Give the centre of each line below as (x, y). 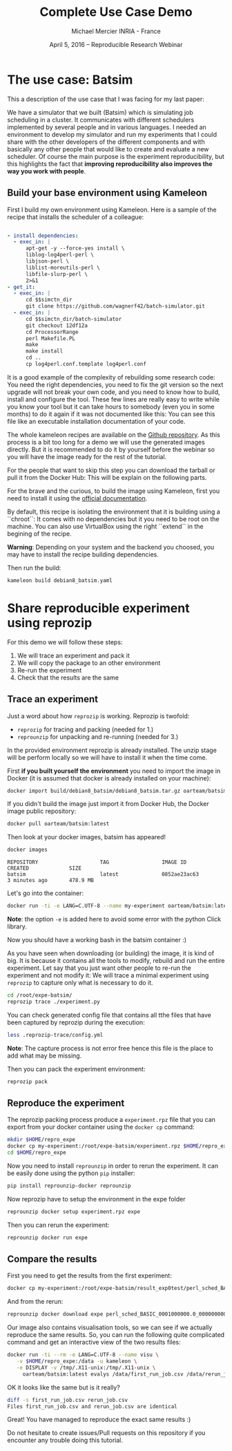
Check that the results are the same (68, 677)
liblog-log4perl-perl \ (60, 255)
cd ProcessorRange (52, 332)
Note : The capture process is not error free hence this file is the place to (110, 1048)
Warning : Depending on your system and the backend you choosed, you (111, 547)
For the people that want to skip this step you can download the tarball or (111, 470)
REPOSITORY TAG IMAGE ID (97, 862)
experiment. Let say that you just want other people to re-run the (99, 968)
